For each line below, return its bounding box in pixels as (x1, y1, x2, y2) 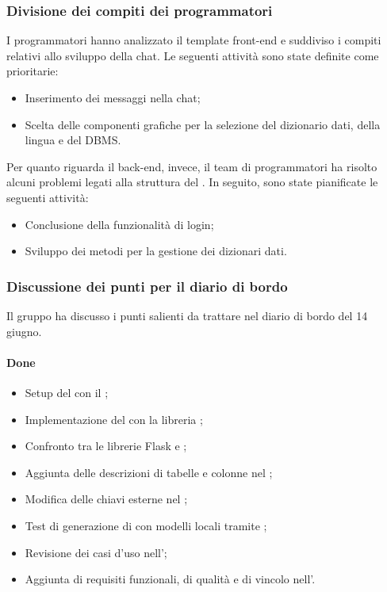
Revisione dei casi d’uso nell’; (25, 544, 167, 560)
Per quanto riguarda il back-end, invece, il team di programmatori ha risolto (6, 158, 377, 174)
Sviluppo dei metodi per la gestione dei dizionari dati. (25, 243, 287, 259)
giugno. (6, 323, 42, 339)
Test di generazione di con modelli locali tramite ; (25, 517, 267, 533)
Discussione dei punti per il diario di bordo (6, 276, 288, 296)
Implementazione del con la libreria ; (25, 411, 203, 427)
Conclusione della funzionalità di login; (25, 216, 214, 232)
